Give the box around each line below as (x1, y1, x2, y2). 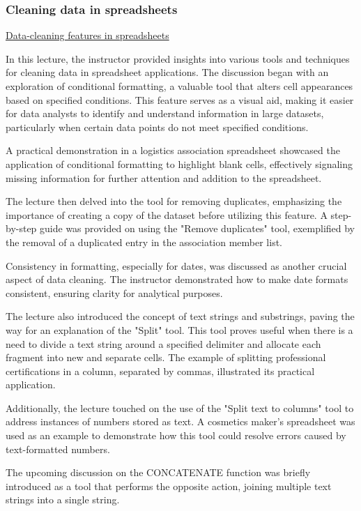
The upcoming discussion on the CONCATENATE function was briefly (6, 465, 311, 480)
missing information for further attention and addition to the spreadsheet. (6, 170, 322, 185)
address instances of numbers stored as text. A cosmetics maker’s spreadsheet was (6, 414, 355, 429)
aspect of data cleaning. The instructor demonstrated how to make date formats (6, 272, 348, 287)
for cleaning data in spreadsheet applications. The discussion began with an (6, 65, 329, 79)
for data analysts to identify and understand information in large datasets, (6, 106, 324, 121)
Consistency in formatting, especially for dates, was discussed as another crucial (6, 258, 347, 273)
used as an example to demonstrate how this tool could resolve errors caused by (6, 428, 346, 443)
